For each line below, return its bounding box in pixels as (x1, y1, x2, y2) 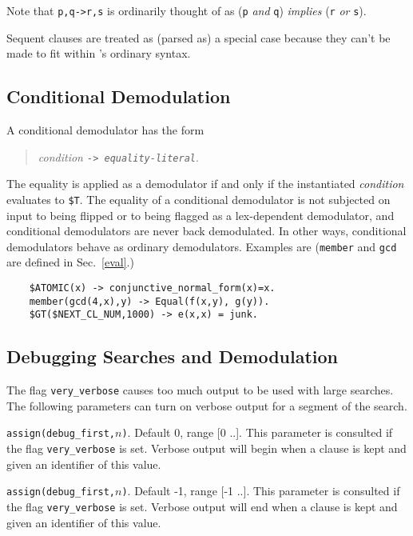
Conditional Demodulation (6, 84, 231, 109)
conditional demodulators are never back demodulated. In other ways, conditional (6, 222, 407, 239)
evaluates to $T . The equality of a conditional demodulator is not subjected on (6, 190, 391, 207)
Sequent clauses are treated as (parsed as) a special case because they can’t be (6, 29, 391, 46)
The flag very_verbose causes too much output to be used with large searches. (6, 382, 394, 398)
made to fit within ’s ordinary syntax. (6, 45, 191, 62)
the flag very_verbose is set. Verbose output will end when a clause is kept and (6, 498, 398, 514)
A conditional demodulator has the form (6, 122, 205, 138)
